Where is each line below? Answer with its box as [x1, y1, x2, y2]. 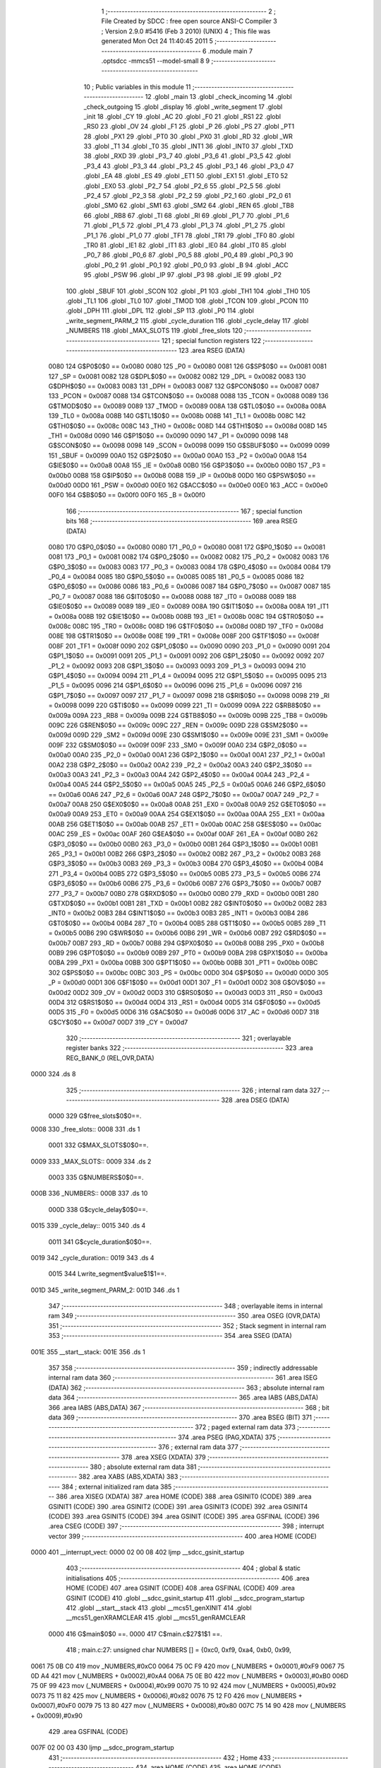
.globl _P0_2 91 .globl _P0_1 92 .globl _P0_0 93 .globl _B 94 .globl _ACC [83, 260, 289, 269]
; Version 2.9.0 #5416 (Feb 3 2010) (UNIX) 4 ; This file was [101, 27, 271, 35]
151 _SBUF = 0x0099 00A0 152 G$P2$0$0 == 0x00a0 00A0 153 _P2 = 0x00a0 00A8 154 [48, 451, 307, 460]
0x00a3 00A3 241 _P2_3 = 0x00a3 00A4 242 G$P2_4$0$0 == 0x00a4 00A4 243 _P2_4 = [48, 770, 310, 779]
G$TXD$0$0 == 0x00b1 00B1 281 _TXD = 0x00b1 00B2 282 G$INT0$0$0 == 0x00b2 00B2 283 [48, 899, 327, 907]
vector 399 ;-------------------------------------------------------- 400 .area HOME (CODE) [48, 1532, 317, 1540]
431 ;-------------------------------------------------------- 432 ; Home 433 [48, 1753, 271, 1762]
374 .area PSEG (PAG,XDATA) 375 [177, 1433, 277, 1441]
